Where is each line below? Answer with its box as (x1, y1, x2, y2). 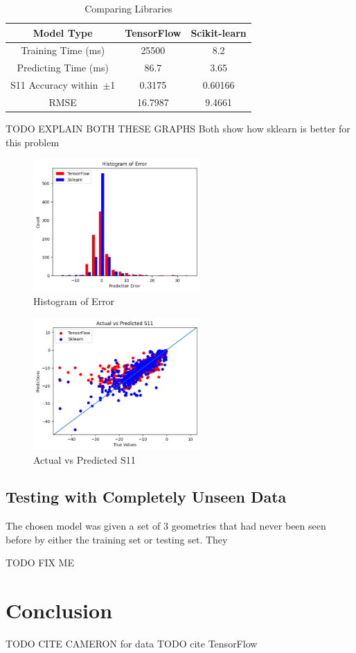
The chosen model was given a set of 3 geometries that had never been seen (6, 519, 326, 533)
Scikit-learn (190, 25, 247, 40)
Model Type (33, 25, 93, 40)
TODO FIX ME (6, 555, 74, 570)
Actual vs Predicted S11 (33, 452, 136, 467)
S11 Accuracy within (10, 78, 98, 92)
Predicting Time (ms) (17, 60, 109, 75)
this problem (6, 134, 60, 149)
